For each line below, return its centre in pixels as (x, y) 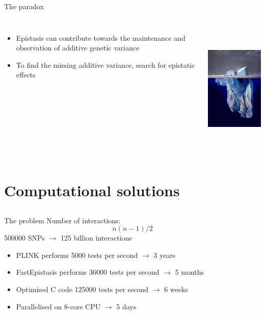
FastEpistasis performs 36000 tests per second (88, 272)
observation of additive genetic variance (78, 48)
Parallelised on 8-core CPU (58, 306)
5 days (126, 306)
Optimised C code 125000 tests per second (82, 289)
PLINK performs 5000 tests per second (77, 255)
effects (26, 75)
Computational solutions (92, 190)
